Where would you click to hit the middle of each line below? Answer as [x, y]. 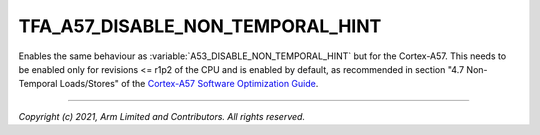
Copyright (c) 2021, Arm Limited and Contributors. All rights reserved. [161, 116]
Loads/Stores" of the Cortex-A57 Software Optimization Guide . [189, 84]
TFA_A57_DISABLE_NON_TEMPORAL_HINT [200, 26]
